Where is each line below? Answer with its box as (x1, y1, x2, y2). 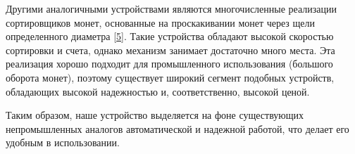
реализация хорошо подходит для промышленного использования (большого (6, 56, 333, 71)
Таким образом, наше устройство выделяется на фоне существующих (6, 108, 304, 122)
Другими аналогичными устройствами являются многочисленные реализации (6, 1, 337, 15)
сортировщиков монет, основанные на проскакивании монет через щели (6, 15, 316, 30)
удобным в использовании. (6, 135, 120, 150)
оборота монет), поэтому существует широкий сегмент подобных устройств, (6, 70, 335, 84)
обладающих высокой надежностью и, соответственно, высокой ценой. (6, 84, 310, 98)
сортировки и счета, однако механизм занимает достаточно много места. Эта (6, 42, 335, 57)
